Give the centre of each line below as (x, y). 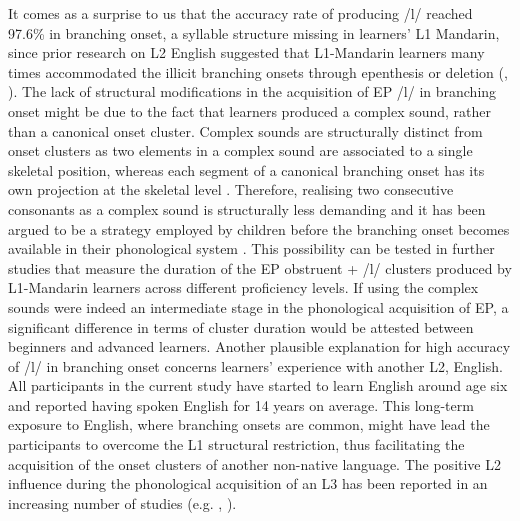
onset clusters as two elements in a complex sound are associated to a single (240, 150)
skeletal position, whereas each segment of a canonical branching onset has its (246, 169)
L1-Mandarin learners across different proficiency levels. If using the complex (243, 287)
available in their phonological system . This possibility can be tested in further (251, 248)
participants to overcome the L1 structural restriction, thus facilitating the (236, 444)
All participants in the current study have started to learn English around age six (258, 385)
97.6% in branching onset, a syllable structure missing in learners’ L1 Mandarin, (254, 32)
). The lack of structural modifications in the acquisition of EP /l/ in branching (252, 91)
